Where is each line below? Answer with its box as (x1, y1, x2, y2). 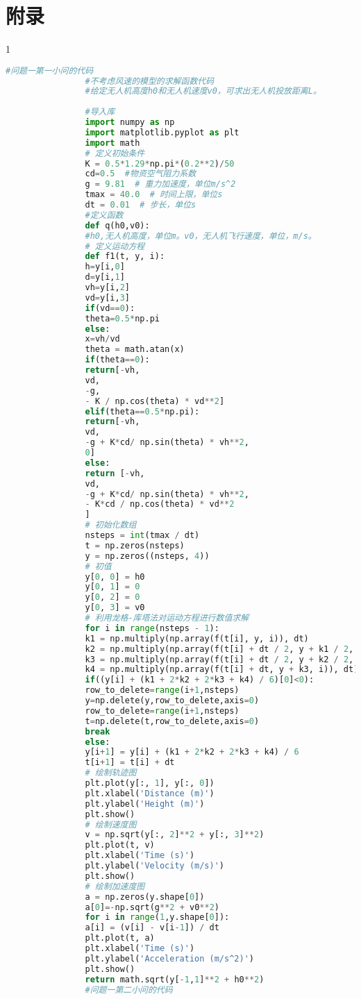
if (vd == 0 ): (85, 303, 135, 313)
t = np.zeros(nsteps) (85, 540, 185, 551)
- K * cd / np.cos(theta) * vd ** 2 (85, 499, 235, 510)
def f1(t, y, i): (85, 251, 165, 262)
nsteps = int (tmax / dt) (85, 530, 200, 541)
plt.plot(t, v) (85, 840, 155, 850)
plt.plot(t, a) (85, 933, 155, 943)
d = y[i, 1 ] (85, 272, 125, 283)
